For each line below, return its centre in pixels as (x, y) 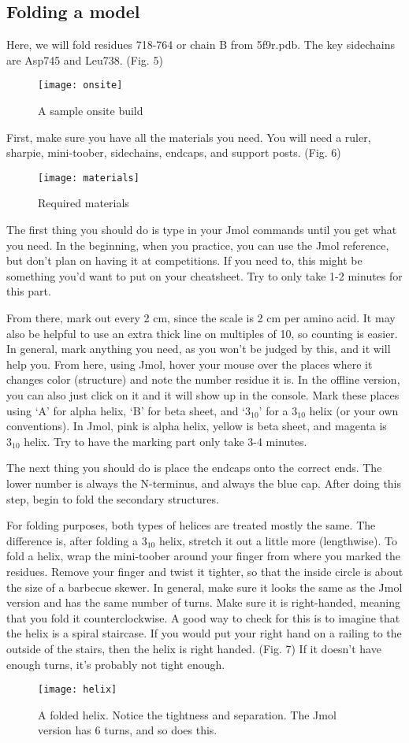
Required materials (84, 203)
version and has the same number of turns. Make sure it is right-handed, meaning (203, 602)
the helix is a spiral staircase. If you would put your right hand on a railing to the (204, 633)
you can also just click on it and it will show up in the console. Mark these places (203, 395)
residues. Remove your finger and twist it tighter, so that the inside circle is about (205, 571)
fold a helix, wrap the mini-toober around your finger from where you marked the (204, 556)
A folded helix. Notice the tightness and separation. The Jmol (187, 714)
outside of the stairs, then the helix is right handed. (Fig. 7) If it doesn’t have (194, 648)
